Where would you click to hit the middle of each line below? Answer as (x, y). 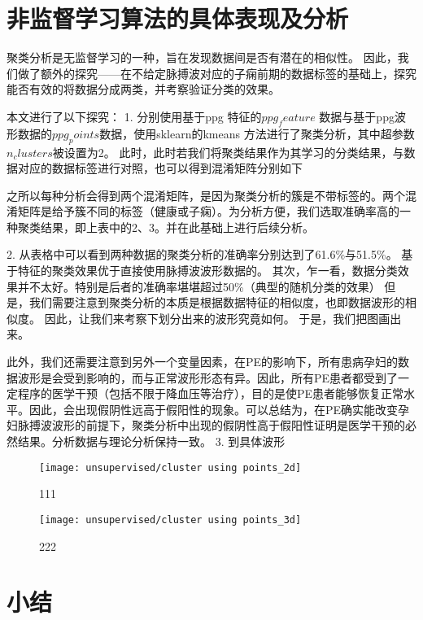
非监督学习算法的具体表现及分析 (178, 18)
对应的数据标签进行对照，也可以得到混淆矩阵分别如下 (160, 168)
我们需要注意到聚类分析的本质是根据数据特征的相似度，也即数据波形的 (217, 302)
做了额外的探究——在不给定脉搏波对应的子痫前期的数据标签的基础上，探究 (217, 73)
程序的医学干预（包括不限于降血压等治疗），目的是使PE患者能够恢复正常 (211, 393)
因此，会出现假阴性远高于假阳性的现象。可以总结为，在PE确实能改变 (214, 409)
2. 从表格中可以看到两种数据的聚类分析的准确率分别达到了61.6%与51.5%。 (202, 254)
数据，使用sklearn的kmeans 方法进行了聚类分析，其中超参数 (257, 133)
